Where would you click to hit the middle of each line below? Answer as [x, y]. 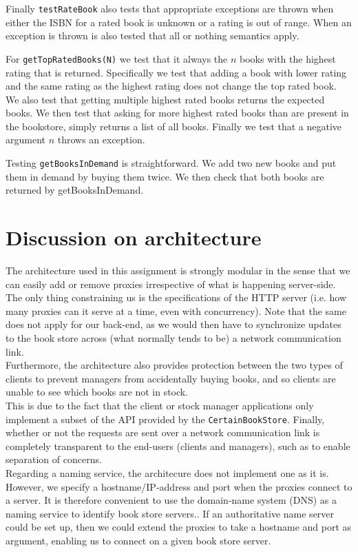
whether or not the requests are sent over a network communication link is [163, 432]
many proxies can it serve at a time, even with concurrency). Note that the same [176, 310]
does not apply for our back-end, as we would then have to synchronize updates [173, 324]
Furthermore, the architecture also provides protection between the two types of [174, 365]
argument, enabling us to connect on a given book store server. [138, 540]
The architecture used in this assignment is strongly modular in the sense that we [178, 270]
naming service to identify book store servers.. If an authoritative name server [170, 513]
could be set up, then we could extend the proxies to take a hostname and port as [179, 527]
